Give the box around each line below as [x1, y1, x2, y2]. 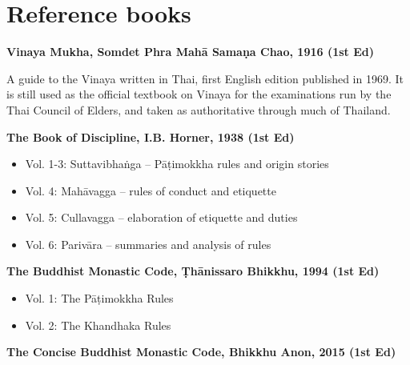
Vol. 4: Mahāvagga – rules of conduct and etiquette [25, 182, 276, 199]
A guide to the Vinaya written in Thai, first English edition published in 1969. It [6, 70, 404, 86]
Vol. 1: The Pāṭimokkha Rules [25, 290, 174, 307]
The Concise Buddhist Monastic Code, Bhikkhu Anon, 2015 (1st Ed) [6, 343, 396, 360]
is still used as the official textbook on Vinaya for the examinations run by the [6, 86, 392, 102]
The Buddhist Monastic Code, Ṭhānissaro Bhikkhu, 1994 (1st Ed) [6, 263, 380, 279]
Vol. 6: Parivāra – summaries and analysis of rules [25, 235, 271, 252]
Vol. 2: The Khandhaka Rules [25, 316, 171, 333]
